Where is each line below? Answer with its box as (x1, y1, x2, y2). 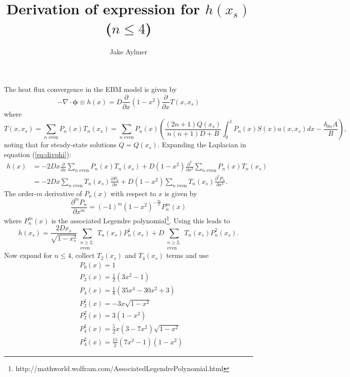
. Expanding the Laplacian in (157, 139, 246, 150)
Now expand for (4, 250, 52, 260)
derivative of (44, 188, 82, 198)
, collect (71, 250, 95, 260)
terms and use (166, 250, 209, 260)
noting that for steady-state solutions (4, 139, 117, 150)
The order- (4, 188, 37, 198)
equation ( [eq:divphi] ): (4, 149, 71, 159)
